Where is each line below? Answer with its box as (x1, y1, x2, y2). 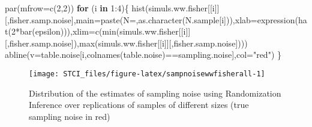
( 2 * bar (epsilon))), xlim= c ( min (8, 25, 116, 38)
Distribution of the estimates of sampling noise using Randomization (29, 86, 281, 99)
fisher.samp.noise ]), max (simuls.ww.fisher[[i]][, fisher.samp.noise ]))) (9, 36, 248, 49)
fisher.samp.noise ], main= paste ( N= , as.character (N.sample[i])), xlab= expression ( (9, 13, 298, 26)
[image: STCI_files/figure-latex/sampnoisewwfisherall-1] (29, 69, 265, 78)
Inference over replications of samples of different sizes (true (29, 98, 249, 111)
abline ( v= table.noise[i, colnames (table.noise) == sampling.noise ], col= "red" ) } (5, 48, 281, 61)
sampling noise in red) (29, 110, 110, 122)
